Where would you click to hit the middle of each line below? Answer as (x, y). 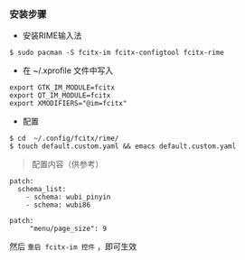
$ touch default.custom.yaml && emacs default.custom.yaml (123, 146)
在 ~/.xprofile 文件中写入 (68, 70)
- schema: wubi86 (58, 205)
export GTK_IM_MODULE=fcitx (62, 88)
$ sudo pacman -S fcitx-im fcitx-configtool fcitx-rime (117, 53)
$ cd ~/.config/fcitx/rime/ (64, 139)
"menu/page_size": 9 (68, 229)
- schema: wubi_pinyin (68, 197)
